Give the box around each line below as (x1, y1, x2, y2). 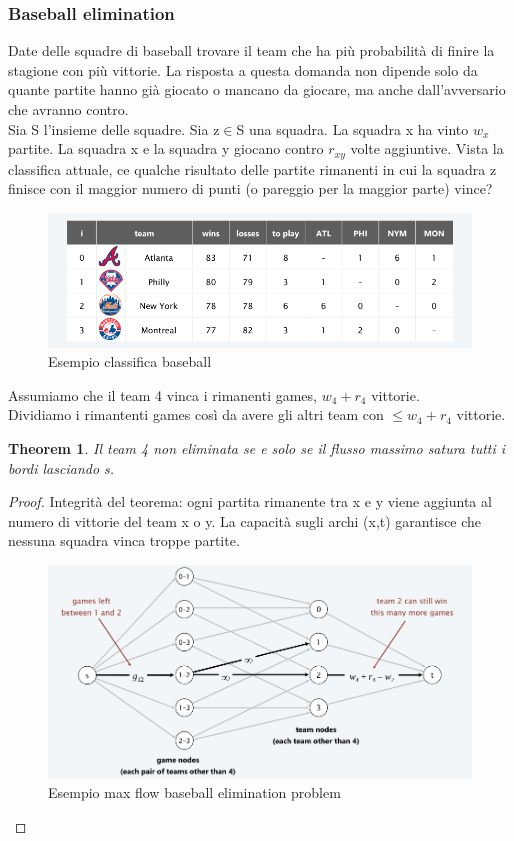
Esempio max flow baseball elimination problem (48, 782, 341, 803)
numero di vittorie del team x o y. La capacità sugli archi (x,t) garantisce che (8, 510, 481, 531)
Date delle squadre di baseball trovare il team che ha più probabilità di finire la (8, 40, 495, 61)
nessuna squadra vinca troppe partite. (8, 530, 240, 551)
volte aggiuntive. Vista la (350, 138, 504, 159)
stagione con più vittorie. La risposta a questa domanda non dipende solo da (8, 59, 478, 80)
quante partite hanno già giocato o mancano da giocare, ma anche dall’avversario (8, 79, 506, 100)
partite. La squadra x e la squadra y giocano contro (8, 138, 324, 159)
